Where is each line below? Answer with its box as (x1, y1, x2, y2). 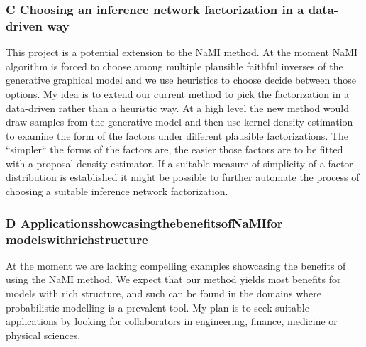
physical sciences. (6, 327, 81, 342)
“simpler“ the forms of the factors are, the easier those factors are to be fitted (6, 142, 343, 157)
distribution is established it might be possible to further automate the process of (6, 170, 360, 184)
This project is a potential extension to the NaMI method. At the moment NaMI (6, 45, 358, 60)
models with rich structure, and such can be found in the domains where (6, 286, 321, 300)
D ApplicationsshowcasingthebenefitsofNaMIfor (6, 214, 283, 231)
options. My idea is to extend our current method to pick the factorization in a (6, 86, 350, 101)
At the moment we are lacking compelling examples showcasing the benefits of (6, 258, 346, 272)
